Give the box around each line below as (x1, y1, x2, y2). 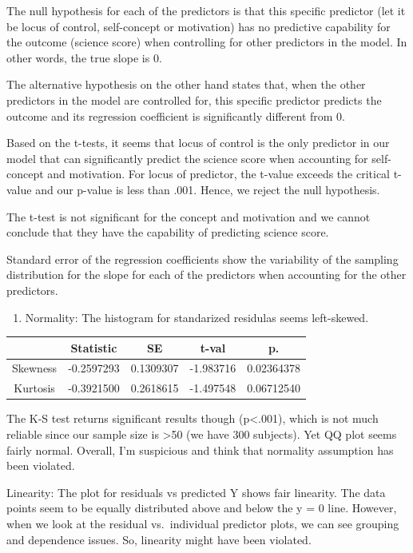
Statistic (70, 339, 117, 356)
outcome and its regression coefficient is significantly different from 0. (6, 107, 346, 124)
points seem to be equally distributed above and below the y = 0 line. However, (6, 499, 397, 516)
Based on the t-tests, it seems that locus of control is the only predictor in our (6, 134, 390, 151)
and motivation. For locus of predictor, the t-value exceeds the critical (47, 165, 390, 182)
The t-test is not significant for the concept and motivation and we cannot (6, 208, 371, 225)
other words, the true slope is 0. (6, 49, 162, 66)
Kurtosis (14, 380, 55, 396)
